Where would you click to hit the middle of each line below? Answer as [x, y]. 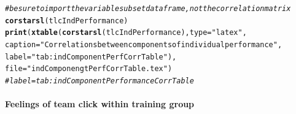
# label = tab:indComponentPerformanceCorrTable [99, 81]
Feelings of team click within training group [100, 104]
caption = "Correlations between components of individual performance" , [144, 44]
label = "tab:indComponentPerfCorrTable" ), [91, 57]
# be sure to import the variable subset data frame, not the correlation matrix [148, 9]
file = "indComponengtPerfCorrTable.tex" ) [89, 69]
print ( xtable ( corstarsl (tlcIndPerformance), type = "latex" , [126, 33]
